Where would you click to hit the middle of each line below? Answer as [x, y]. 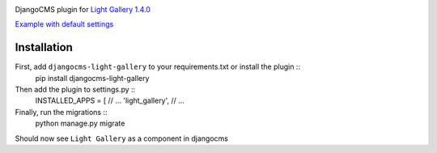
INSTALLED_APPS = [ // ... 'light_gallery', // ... [110, 100]
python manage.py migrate [80, 123]
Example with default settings [64, 24]
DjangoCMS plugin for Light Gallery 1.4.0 [83, 9]
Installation [44, 47]
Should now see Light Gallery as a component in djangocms [121, 138]
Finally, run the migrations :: [61, 112]
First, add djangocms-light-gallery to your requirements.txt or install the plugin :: [158, 67]
